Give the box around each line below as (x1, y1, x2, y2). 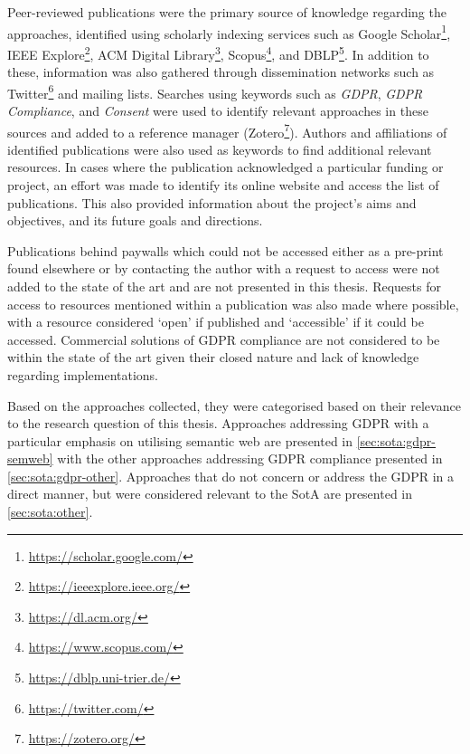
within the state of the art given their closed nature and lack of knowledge (7, 348, 419, 367)
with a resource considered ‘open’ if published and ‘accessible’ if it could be (7, 312, 424, 331)
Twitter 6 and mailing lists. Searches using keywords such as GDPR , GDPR (7, 81, 423, 102)
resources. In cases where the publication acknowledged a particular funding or (7, 157, 444, 177)
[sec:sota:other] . (7, 502, 93, 521)
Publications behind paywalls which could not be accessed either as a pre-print (7, 241, 444, 260)
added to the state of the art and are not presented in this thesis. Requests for (7, 276, 441, 295)
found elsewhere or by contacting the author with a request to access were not (7, 259, 440, 278)
